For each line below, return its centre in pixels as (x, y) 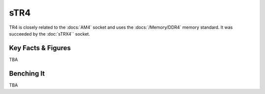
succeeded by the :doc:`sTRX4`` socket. (50, 34)
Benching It (27, 73)
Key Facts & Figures (40, 48)
